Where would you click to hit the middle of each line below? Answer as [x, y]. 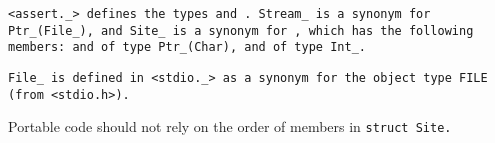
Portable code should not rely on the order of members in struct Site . [230, 126]
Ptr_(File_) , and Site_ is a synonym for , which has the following [241, 30]
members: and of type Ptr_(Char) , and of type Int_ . [187, 47]
